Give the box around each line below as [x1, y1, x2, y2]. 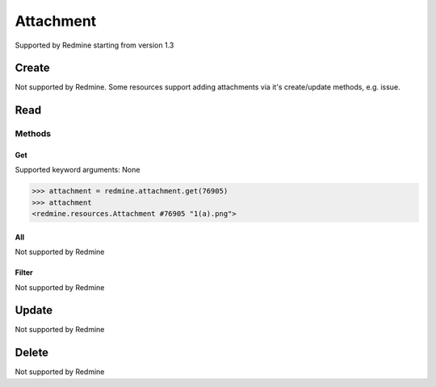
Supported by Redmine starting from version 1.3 [15, 40, 174, 50]
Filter [15, 268, 34, 277]
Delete [15, 346, 48, 360]
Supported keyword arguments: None [15, 165, 140, 175]
